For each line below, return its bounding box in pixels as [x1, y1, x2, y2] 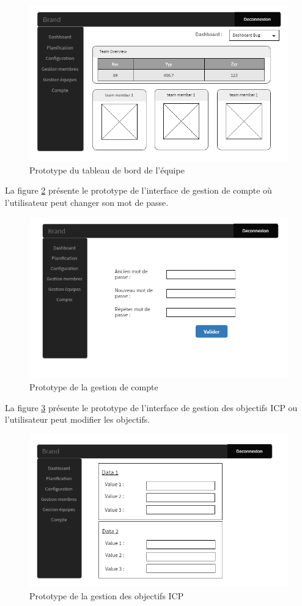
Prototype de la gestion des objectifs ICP [29, 589, 184, 602]
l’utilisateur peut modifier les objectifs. [5, 413, 150, 426]
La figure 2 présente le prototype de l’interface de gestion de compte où [5, 184, 272, 197]
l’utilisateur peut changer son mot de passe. [5, 195, 169, 208]
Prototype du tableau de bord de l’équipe [29, 163, 185, 176]
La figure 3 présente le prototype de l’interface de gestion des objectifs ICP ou [5, 401, 298, 414]
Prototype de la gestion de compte [29, 380, 158, 393]
